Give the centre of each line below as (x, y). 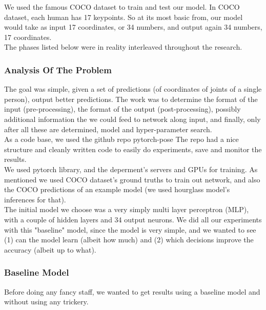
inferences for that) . (35, 199)
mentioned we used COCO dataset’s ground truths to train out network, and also (132, 179)
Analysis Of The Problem (58, 69)
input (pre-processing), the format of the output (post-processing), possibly (122, 109)
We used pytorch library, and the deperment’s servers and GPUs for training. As (131, 169)
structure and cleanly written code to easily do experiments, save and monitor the (133, 149)
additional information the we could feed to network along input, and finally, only (132, 119)
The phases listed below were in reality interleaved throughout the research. (123, 47)
